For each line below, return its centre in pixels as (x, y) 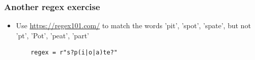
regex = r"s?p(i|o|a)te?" (74, 53)
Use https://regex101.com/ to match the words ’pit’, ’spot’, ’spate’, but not (133, 25)
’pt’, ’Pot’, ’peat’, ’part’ (52, 35)
